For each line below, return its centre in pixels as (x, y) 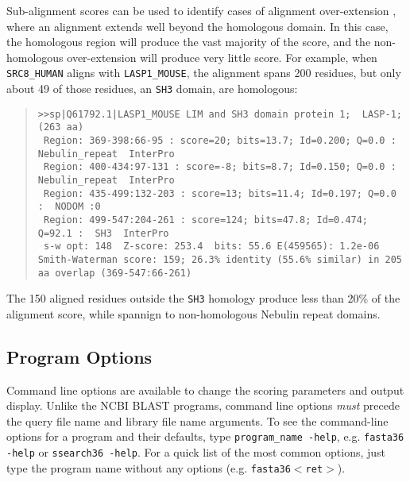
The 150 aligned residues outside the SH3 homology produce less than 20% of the (203, 298)
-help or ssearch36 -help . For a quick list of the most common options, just (196, 452)
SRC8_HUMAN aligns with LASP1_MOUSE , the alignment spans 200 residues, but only (204, 73)
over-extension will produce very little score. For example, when (222, 57)
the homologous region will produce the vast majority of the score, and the (189, 42)
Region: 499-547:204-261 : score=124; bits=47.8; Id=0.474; (206, 220)
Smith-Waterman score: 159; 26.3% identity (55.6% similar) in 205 (220, 259)
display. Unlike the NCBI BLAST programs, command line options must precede (203, 405)
